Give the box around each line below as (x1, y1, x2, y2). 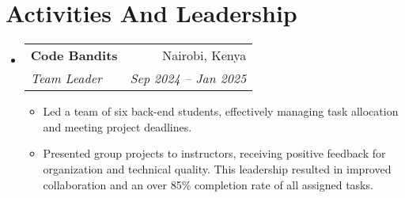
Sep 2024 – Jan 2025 (130, 69, 247, 88)
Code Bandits (30, 46, 118, 65)
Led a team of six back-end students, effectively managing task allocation (43, 103, 399, 120)
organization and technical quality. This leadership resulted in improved (43, 160, 392, 177)
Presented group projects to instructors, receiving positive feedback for (43, 145, 386, 162)
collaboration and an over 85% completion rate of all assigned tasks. (43, 176, 373, 192)
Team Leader (30, 69, 102, 88)
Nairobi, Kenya (162, 46, 247, 65)
